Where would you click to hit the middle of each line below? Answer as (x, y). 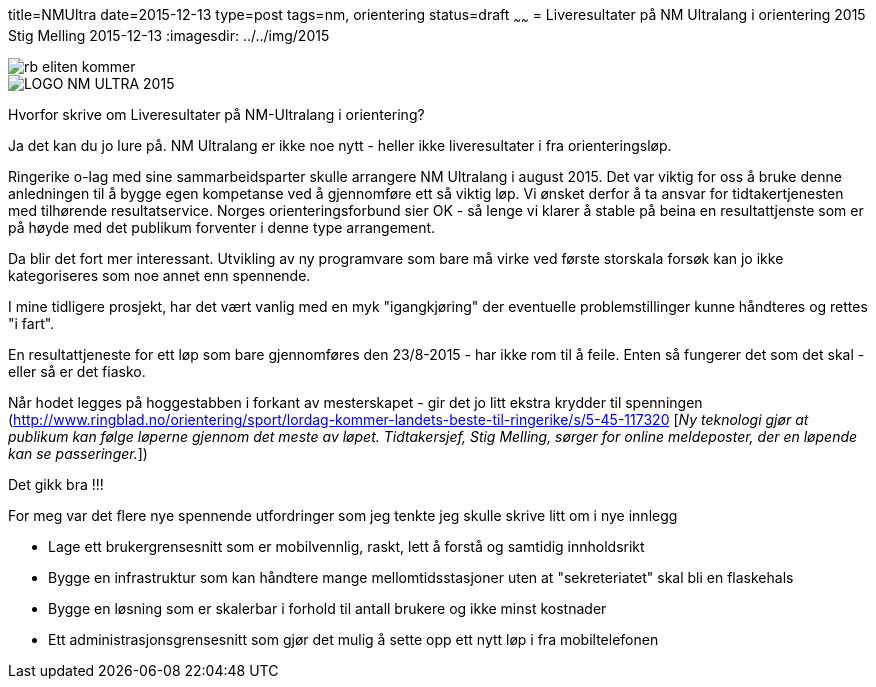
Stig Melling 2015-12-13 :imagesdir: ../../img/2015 (169, 35)
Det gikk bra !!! (56, 484)
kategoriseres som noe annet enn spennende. (159, 275)
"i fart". (31, 323)
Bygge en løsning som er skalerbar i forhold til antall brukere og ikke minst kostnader (327, 608)
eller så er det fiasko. (77, 371)
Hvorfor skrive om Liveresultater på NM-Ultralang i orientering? (216, 114)
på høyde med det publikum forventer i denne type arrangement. (222, 227)
